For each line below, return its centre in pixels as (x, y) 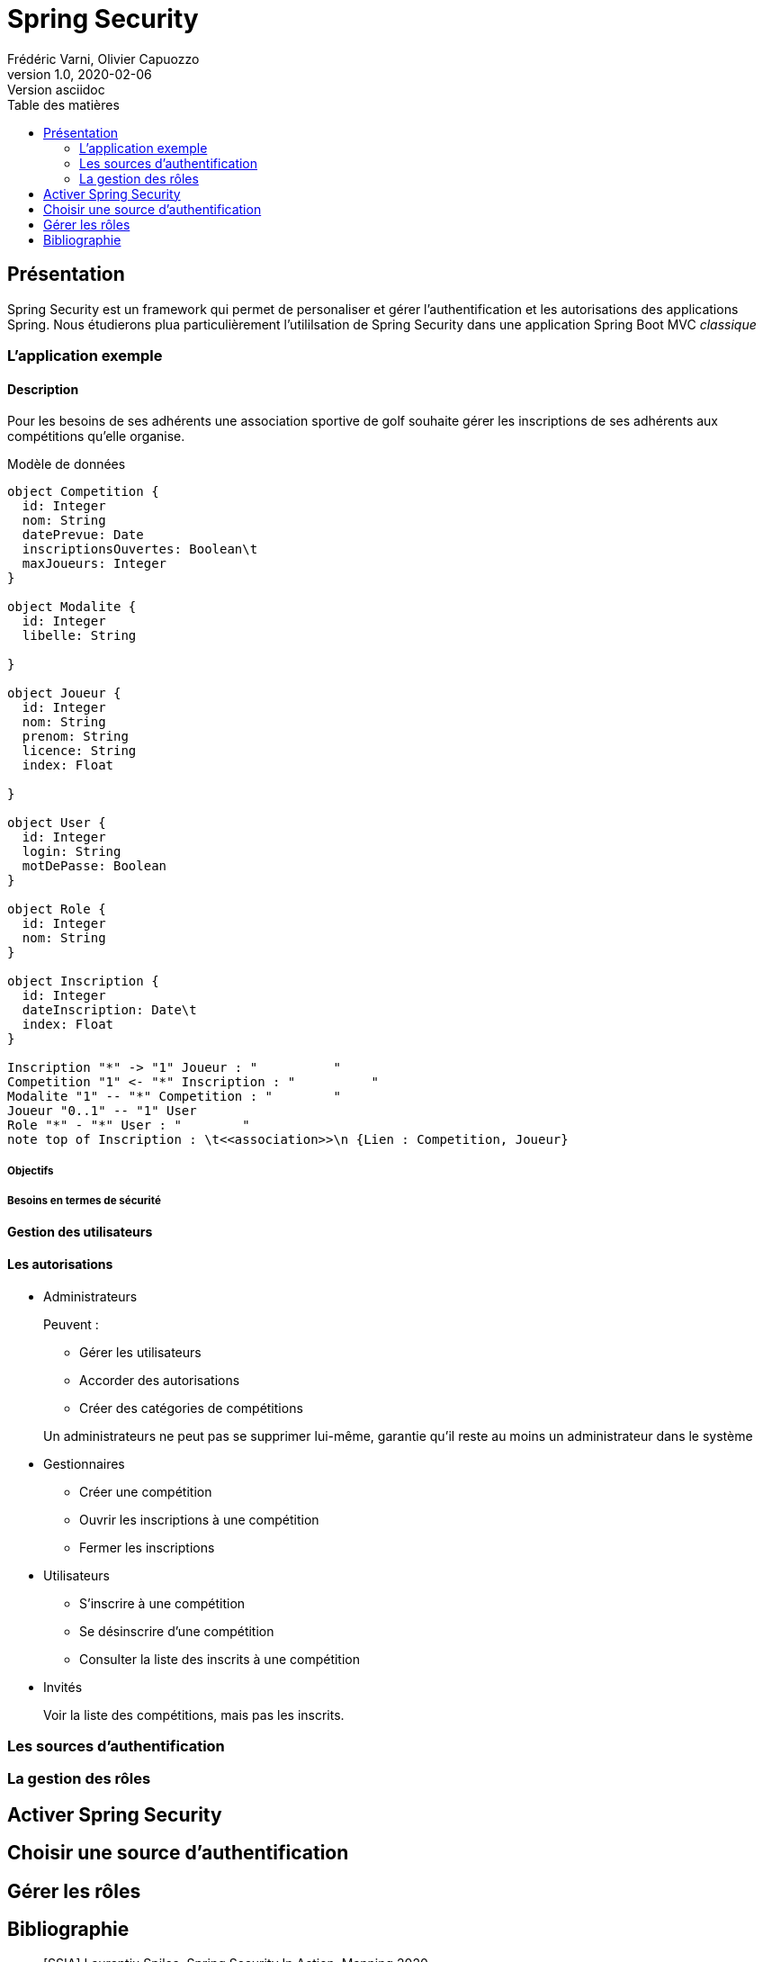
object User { (57, 823)
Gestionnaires (84, 1463)
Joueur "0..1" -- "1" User (102, 1111)
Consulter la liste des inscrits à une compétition (220, 1659)
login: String (72, 852)
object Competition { (83, 492)
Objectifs (31, 1170)
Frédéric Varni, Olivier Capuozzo (103, 58)
